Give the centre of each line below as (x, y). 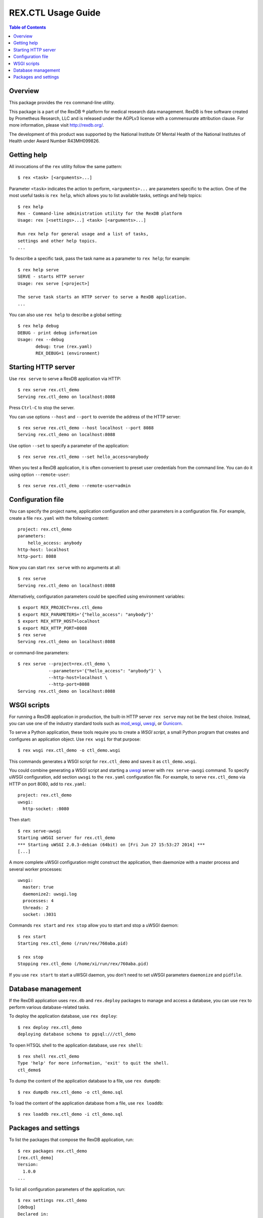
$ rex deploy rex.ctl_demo (50, 1027)
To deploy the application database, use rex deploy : (63, 1016)
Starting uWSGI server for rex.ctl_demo (66, 838)
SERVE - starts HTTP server (51, 277)
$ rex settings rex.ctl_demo (52, 1200)
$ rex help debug (38, 326)
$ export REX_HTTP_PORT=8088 (52, 628)
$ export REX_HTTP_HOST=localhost (59, 621)
